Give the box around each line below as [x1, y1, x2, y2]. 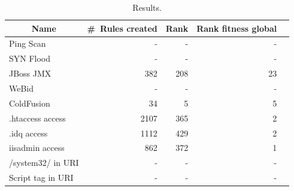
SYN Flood [9, 52, 51, 65]
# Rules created [87, 22, 157, 34]
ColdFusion [9, 96, 50, 109]
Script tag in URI [9, 171, 74, 184]
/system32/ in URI [9, 156, 79, 169]
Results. [132, 1, 162, 13]
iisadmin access [9, 141, 65, 154]
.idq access [9, 126, 48, 139]
